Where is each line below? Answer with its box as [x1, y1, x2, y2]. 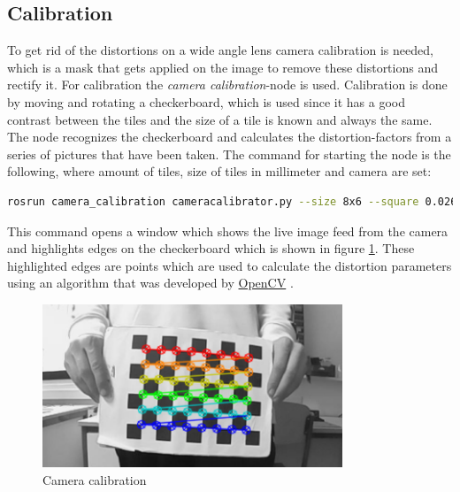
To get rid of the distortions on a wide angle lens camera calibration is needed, [7, 41, 433, 59]
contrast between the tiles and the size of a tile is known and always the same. [7, 110, 433, 128]
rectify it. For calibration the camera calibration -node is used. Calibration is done [7, 75, 448, 94]
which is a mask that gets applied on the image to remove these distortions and [7, 58, 438, 76]
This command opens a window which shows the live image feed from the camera [7, 221, 448, 240]
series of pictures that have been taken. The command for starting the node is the [7, 144, 451, 163]
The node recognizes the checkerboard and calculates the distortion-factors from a [7, 127, 452, 146]
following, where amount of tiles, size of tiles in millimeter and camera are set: [7, 162, 432, 181]
